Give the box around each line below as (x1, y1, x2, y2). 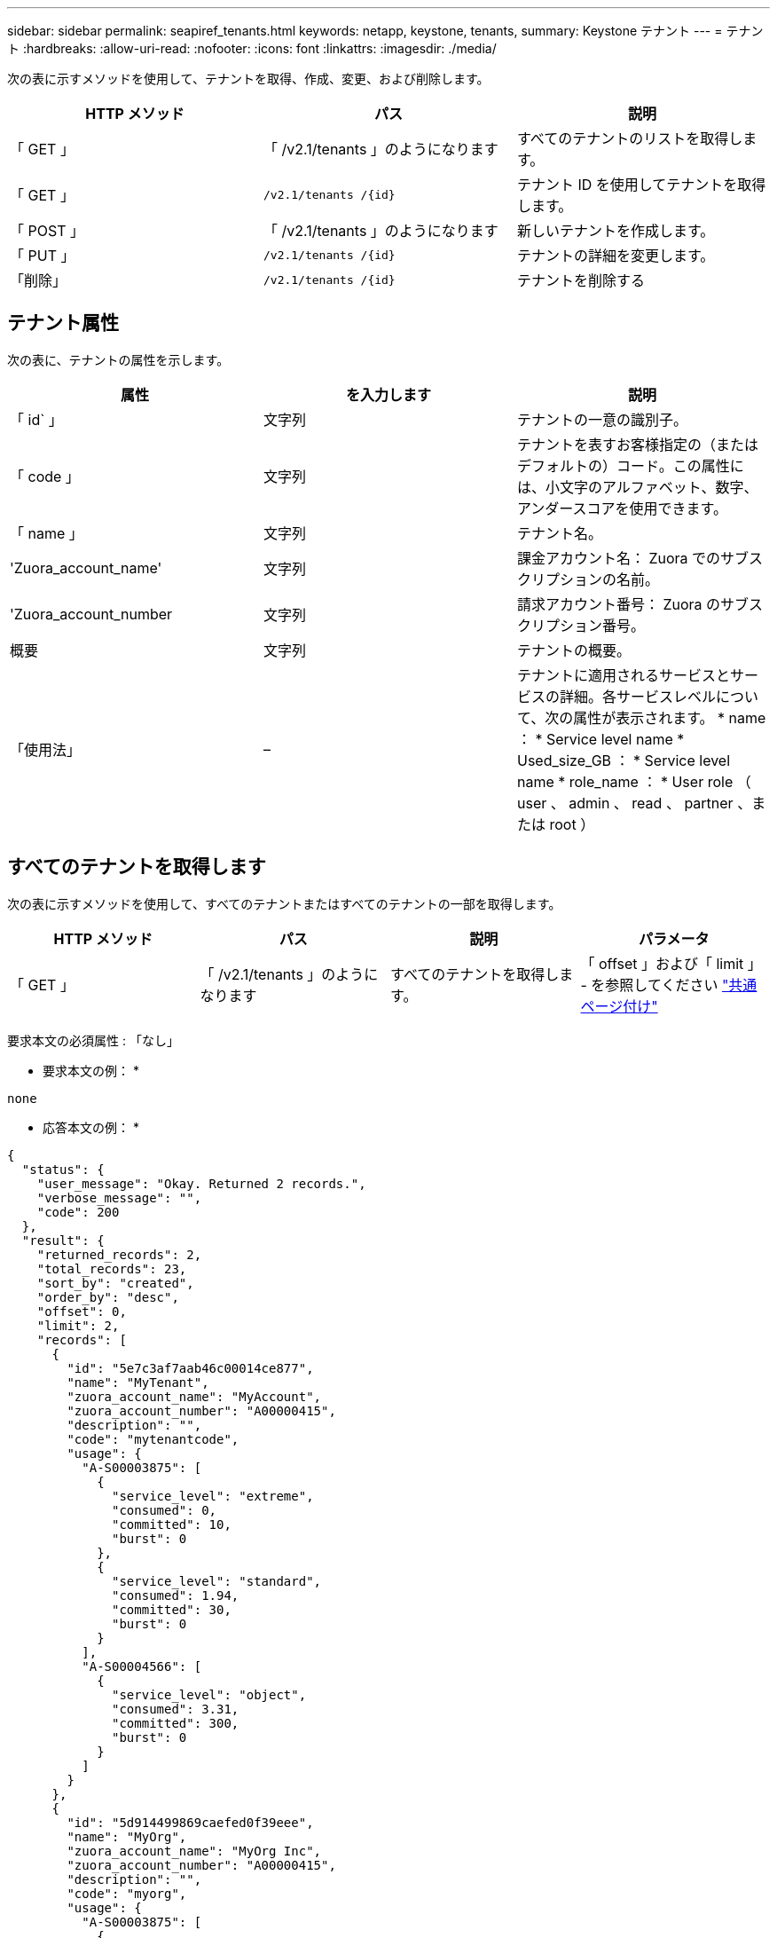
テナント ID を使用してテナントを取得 (516, 176, 766, 193)
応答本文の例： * (43, 1119, 139, 1135)
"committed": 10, (112, 1517, 232, 1532)
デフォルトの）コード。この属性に (516, 456, 744, 475)
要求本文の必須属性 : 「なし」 (7, 1032, 179, 1048)
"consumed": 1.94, (112, 1587, 239, 1603)
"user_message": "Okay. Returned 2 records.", (36, 1176, 366, 1191)
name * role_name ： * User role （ (516, 772, 751, 791)
